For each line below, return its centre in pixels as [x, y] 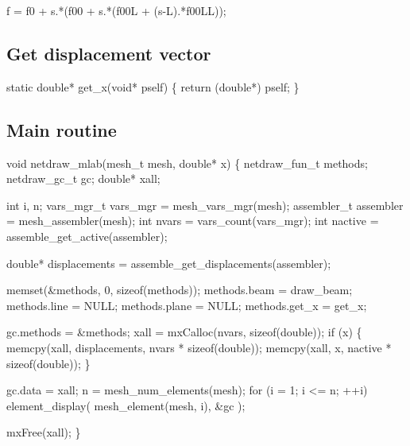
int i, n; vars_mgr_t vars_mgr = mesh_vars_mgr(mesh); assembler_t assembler [205, 205]
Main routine [62, 129]
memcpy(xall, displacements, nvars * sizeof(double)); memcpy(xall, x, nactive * [199, 347]
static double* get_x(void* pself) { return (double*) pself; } [153, 86]
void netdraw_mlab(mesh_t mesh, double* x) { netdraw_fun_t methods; [187, 163]
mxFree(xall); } [44, 432]
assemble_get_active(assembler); [87, 236]
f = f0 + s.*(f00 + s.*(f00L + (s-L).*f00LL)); [116, 10]
